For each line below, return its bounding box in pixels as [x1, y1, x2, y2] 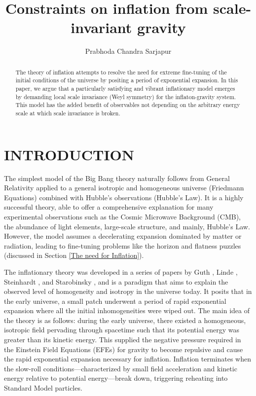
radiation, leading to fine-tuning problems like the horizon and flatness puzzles [4, 240, 241, 251]
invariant [71, 17, 132, 37]
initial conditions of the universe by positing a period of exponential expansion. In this [15, 76, 238, 84]
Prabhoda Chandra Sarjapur [85, 46, 172, 56]
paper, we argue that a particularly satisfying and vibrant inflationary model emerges [15, 84, 235, 93]
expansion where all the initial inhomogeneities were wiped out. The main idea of [4, 305, 250, 316]
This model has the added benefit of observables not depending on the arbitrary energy [15, 101, 240, 109]
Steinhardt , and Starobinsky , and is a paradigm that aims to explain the [4, 276, 228, 287]
